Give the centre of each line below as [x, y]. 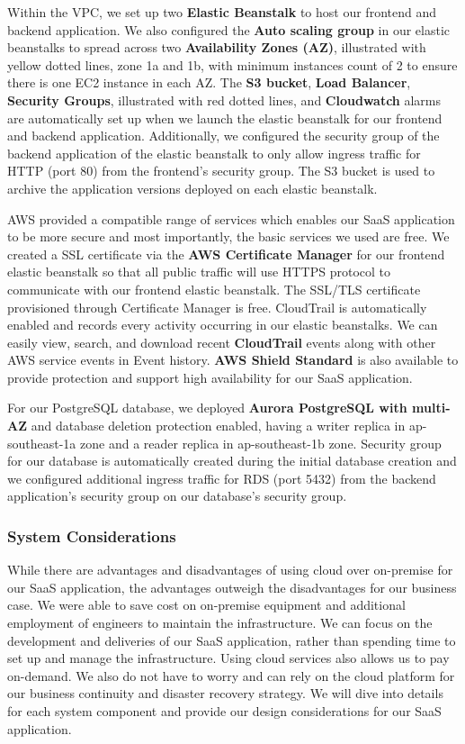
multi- [431, 408]
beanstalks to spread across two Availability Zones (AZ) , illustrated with [217, 47]
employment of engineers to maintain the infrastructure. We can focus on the [220, 623]
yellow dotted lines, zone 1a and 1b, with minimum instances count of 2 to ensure [232, 64]
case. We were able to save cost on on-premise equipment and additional [206, 605]
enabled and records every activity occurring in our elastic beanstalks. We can [223, 325]
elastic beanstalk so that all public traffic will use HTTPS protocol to [199, 272]
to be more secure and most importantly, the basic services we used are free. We [228, 236]
